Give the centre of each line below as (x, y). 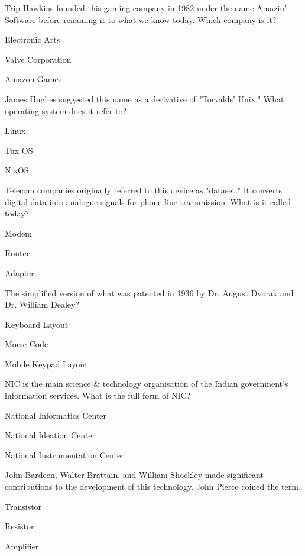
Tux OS (19, 150)
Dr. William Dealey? (42, 304)
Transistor (23, 506)
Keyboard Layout (37, 324)
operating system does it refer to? (66, 110)
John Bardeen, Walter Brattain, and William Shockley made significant (134, 475)
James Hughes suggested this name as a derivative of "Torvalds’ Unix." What (145, 98)
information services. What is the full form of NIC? (98, 395)
